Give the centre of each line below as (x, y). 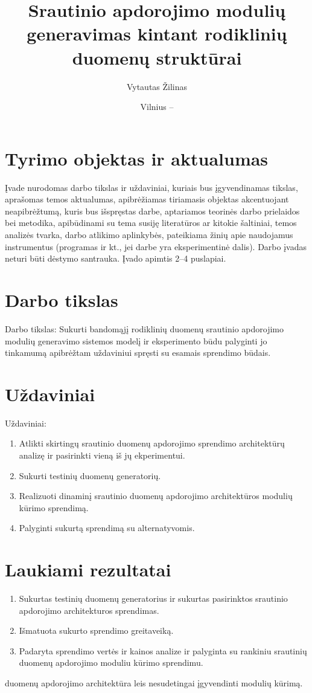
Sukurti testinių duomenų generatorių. (90, 475)
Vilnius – (157, 107)
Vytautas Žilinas (157, 86)
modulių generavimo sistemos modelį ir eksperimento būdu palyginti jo (136, 340)
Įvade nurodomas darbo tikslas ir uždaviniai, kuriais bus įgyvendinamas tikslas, (151, 187)
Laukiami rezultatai (88, 569)
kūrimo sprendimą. (54, 507)
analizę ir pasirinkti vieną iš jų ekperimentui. (102, 455)
